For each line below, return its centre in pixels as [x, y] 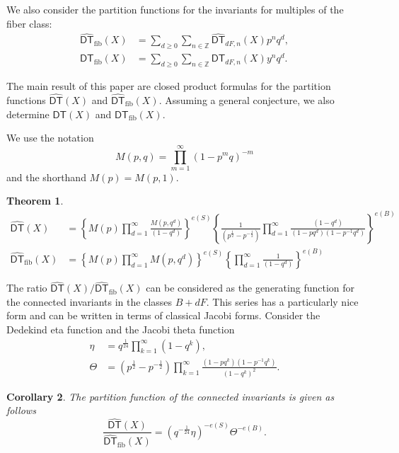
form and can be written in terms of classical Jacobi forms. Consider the [163, 315]
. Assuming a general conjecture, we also [247, 99]
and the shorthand [46, 177]
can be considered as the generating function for [250, 288]
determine [28, 114]
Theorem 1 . [35, 201]
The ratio [27, 288]
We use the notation [50, 138]
